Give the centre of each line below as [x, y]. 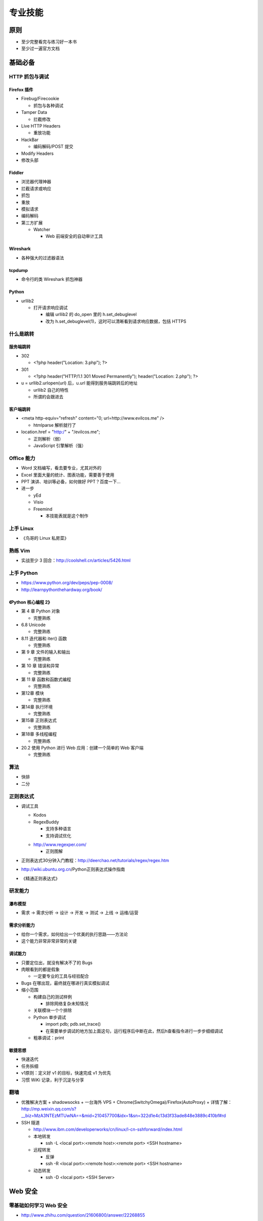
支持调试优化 [58, 836]
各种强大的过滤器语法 [43, 258]
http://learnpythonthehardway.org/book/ [62, 589]
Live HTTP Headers [41, 126]
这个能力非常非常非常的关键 [49, 941]
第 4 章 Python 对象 [41, 611]
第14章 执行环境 [37, 707]
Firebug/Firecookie [40, 99]
